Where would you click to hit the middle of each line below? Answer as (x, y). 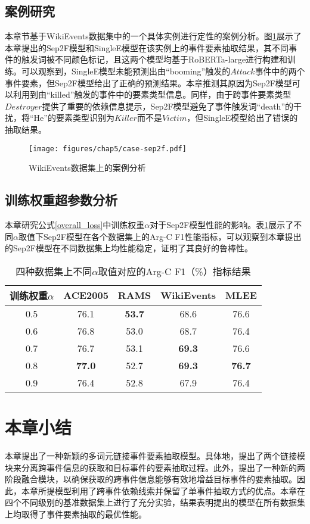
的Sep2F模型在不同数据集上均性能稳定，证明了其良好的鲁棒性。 (129, 248)
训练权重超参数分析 (61, 200)
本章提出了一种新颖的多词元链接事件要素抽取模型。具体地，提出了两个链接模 (155, 455)
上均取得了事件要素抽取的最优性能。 (76, 514)
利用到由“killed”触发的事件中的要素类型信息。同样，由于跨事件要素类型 (152, 94)
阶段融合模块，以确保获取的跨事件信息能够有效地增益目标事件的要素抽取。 (151, 479)
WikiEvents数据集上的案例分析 (87, 168)
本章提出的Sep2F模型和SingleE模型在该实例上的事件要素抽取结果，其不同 (147, 47)
